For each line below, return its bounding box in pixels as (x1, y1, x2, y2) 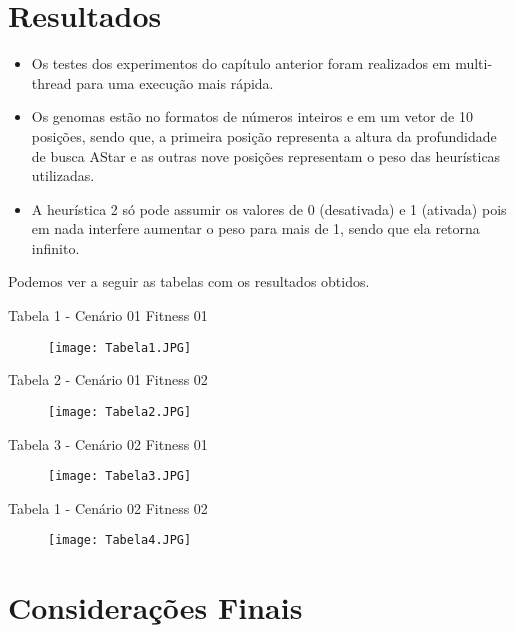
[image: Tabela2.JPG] (48, 404, 192, 419)
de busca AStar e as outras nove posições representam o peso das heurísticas (31, 145, 501, 166)
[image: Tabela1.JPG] (48, 340, 192, 355)
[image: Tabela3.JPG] (48, 469, 192, 484)
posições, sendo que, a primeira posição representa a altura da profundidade (31, 125, 497, 146)
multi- (455, 53, 493, 74)
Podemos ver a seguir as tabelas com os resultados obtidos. (8, 271, 370, 292)
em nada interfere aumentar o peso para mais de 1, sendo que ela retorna (31, 218, 480, 239)
